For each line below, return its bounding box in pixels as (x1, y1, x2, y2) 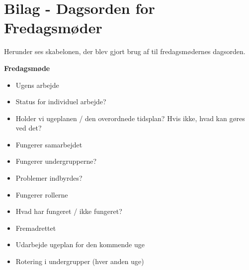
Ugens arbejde (15, 79, 59, 90)
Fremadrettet (15, 222, 56, 233)
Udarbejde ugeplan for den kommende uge (15, 239, 145, 250)
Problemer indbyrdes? (15, 173, 83, 183)
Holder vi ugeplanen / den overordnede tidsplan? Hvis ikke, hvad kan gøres (15, 113, 245, 123)
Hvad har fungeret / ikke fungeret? (15, 206, 122, 216)
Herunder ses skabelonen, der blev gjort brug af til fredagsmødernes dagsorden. (4, 46, 246, 57)
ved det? (15, 123, 42, 133)
